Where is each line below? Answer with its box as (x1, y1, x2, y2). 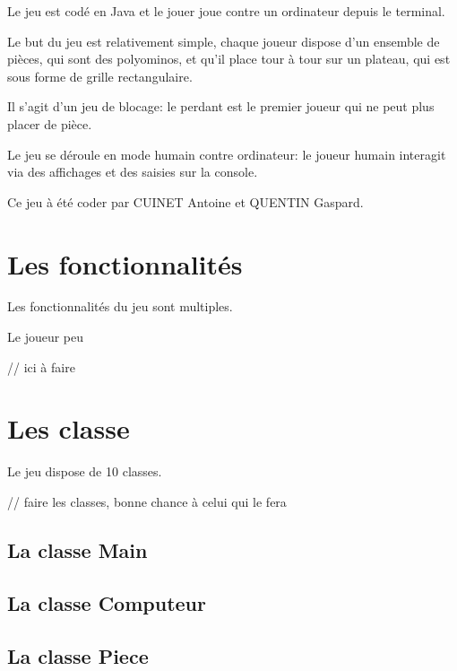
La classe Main (7, 536, 148, 563)
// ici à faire (7, 357, 75, 376)
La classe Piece (7, 641, 149, 669)
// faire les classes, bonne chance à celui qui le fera (7, 492, 287, 510)
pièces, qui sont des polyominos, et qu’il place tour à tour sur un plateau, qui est (7, 49, 451, 68)
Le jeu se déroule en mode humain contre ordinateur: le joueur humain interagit (7, 144, 446, 163)
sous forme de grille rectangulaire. (7, 66, 193, 85)
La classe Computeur (7, 588, 206, 616)
